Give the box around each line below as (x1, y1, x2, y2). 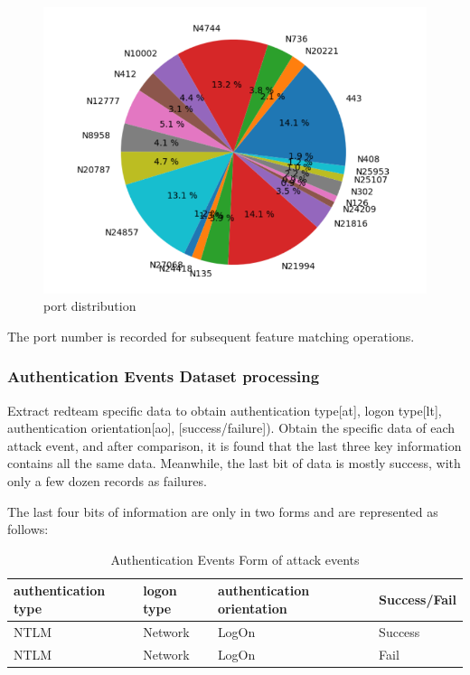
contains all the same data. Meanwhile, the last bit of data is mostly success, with (7, 454, 461, 473)
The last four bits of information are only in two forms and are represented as (7, 502, 438, 520)
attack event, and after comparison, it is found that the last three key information (7, 436, 462, 455)
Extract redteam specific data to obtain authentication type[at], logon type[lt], (7, 400, 442, 419)
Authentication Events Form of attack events (110, 549, 360, 568)
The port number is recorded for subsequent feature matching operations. (7, 326, 415, 345)
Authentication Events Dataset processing (7, 365, 320, 388)
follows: (7, 520, 49, 539)
